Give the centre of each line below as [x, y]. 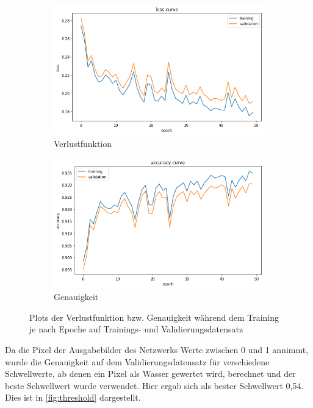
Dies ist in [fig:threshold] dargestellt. [73, 397]
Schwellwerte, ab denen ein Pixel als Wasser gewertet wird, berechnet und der [150, 374]
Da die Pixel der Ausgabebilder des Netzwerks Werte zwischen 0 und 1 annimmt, [157, 349]
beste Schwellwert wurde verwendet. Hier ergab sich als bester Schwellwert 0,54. [154, 385]
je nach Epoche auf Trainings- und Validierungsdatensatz [136, 329]
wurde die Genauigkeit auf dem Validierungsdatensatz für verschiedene [137, 361]
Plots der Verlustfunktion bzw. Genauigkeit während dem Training [154, 317]
